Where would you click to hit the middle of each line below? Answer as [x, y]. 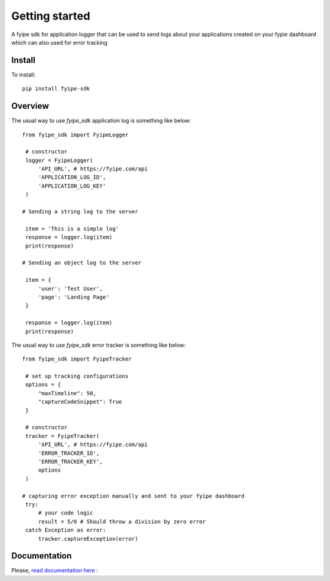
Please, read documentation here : [55, 571]
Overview [30, 106]
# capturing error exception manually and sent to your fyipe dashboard [133, 496]
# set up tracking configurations [77, 376]
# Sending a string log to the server [80, 212]
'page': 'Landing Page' [74, 297]
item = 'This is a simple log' [72, 228]
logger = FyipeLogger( [59, 160]
